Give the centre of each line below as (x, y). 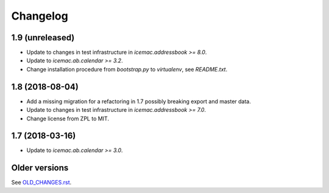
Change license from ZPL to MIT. (68, 118)
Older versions (40, 168)
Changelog (40, 16)
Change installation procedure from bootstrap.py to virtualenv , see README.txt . (127, 69)
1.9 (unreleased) (43, 38)
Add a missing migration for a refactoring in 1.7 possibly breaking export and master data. (139, 101)
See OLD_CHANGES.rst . (41, 183)
